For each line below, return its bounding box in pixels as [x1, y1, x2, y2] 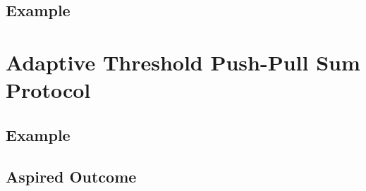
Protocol [6, 75, 91, 104]
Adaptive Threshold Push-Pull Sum [6, 47, 360, 76]
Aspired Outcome [6, 165, 137, 187]
